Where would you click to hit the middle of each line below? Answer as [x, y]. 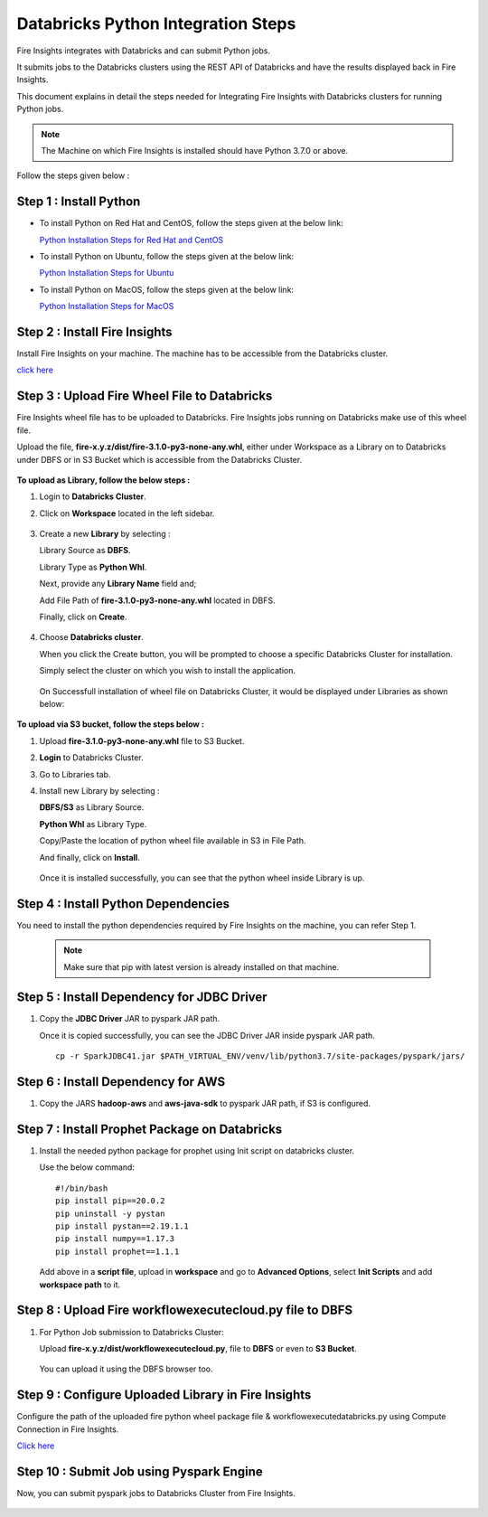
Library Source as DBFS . [85, 551]
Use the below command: [87, 1167]
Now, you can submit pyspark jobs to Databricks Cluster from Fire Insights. [156, 1493]
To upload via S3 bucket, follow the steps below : [111, 724]
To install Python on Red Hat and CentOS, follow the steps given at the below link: [191, 223]
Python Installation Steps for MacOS [107, 306]
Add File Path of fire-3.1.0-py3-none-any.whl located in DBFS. [157, 600]
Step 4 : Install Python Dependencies [123, 904]
